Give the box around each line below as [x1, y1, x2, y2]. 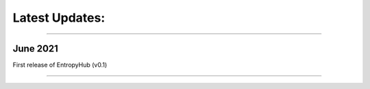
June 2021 [12, 43, 58, 54]
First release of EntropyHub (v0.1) [12, 61, 108, 69]
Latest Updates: [12, 10, 106, 25]
